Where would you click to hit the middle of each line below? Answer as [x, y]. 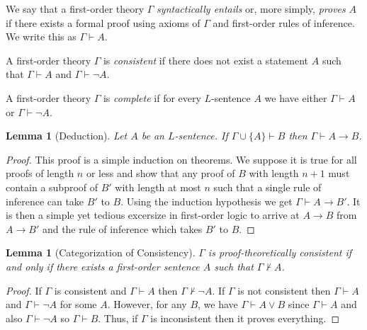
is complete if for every [152, 97]
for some [78, 304]
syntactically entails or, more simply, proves [251, 8]
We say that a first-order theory [75, 8]
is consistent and [90, 290]
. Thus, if [118, 318]
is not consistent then [284, 290]
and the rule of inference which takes [122, 228]
